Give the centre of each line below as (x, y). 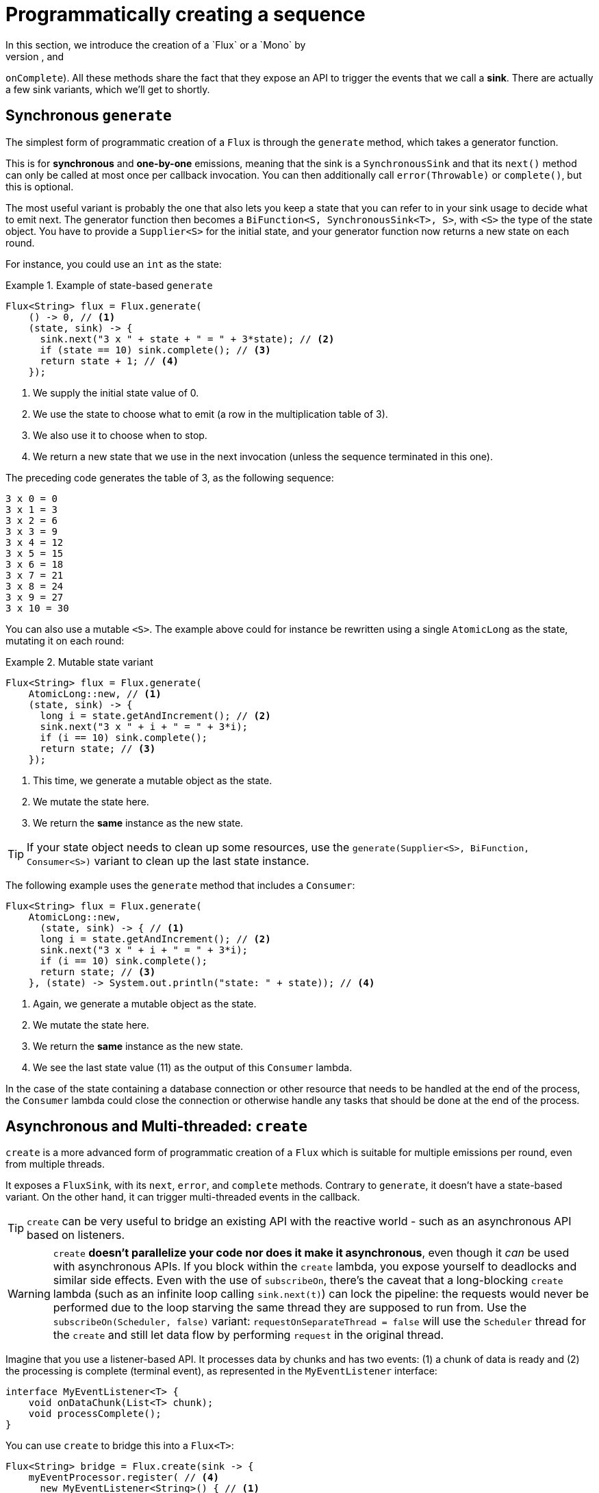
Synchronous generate (89, 116)
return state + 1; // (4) (109, 361)
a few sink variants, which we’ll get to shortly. (108, 89)
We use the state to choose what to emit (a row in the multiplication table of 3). (211, 414)
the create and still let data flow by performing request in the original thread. (248, 1335)
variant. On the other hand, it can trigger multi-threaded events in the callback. (183, 1197)
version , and (35, 56)
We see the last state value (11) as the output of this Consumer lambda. (193, 1067)
